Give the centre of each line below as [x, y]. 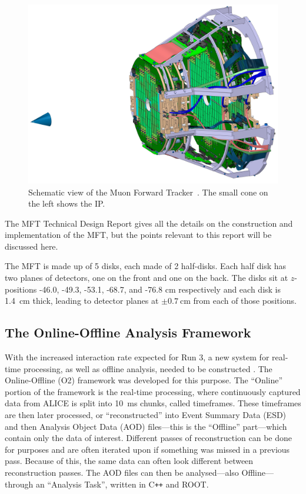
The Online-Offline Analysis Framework [128, 332]
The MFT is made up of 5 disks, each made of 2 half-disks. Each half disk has [146, 266]
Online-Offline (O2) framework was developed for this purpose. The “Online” [144, 380]
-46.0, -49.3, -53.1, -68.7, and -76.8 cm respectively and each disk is [160, 289]
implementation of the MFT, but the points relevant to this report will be [138, 235]
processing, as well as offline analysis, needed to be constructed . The [148, 368]
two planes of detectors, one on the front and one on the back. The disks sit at [147, 278]
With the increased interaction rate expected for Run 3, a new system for [137, 357]
